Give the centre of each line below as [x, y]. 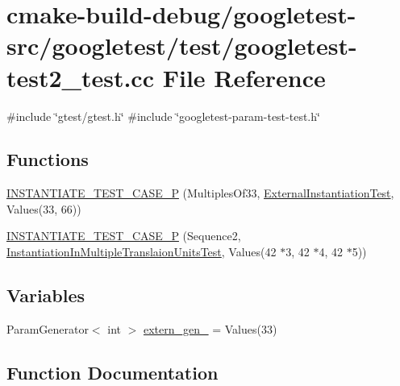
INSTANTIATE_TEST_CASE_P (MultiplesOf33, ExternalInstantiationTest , [200, 193]
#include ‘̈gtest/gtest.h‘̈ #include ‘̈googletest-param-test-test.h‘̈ [163, 116]
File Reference [244, 77]
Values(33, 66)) [44, 208]
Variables [46, 295]
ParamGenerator [48, 328]
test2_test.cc [80, 77]
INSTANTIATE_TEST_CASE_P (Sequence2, [124, 236]
